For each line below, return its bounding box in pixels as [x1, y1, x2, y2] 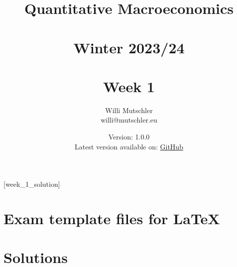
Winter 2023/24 [73, 37, 185, 57]
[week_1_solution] [3, 179, 60, 189]
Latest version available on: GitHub [75, 141, 183, 151]
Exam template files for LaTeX [3, 208, 220, 229]
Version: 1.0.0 [108, 132, 150, 142]
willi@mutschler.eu [101, 115, 157, 125]
